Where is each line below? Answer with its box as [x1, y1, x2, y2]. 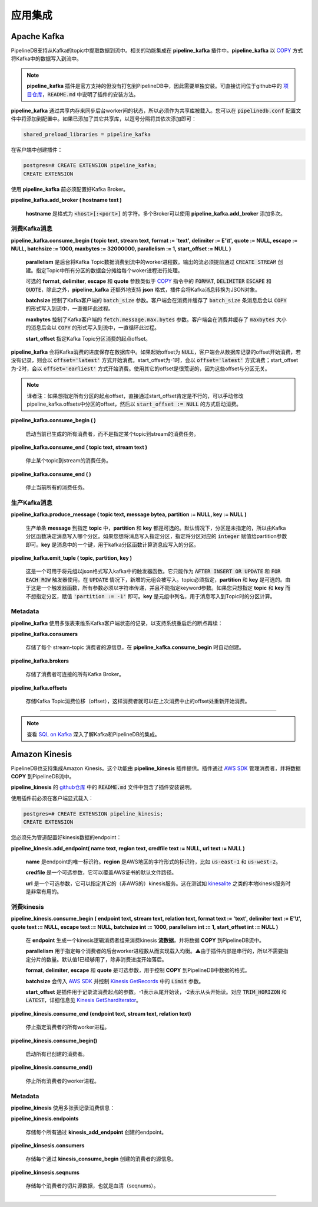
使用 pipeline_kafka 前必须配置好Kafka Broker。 [11, 185, 129, 193]
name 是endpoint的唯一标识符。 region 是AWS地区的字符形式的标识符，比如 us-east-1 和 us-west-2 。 [25, 858, 281, 865]
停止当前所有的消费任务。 [25, 484, 88, 491]
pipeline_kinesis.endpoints [11, 1115, 79, 1122]
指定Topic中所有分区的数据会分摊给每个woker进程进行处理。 [35, 266, 183, 274]
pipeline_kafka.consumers [11, 631, 78, 638]
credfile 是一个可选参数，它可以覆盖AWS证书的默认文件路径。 [25, 869, 177, 876]
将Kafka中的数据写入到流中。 [11, 55, 82, 62]
